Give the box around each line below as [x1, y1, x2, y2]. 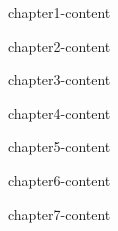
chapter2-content [8, 35, 111, 56]
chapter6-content [8, 169, 111, 190]
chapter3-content [8, 69, 111, 90]
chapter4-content [8, 102, 111, 123]
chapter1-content [8, 2, 111, 22]
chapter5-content [8, 136, 111, 157]
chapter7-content [8, 203, 111, 224]
